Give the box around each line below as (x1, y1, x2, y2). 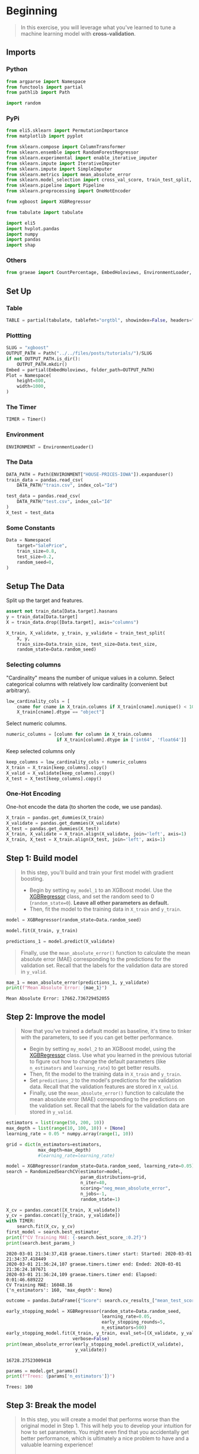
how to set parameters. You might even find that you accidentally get (20, 1429, 190, 1436)
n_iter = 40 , (80, 1180, 108, 1186)
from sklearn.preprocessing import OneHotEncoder (6, 188, 131, 194)
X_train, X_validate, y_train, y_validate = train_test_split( (6, 630, 166, 636)
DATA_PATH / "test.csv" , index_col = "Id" (17, 499, 113, 505)
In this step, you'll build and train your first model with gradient (20, 869, 174, 876)
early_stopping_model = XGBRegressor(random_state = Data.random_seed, (6, 1308, 182, 1314)
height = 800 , (17, 378, 46, 384)
